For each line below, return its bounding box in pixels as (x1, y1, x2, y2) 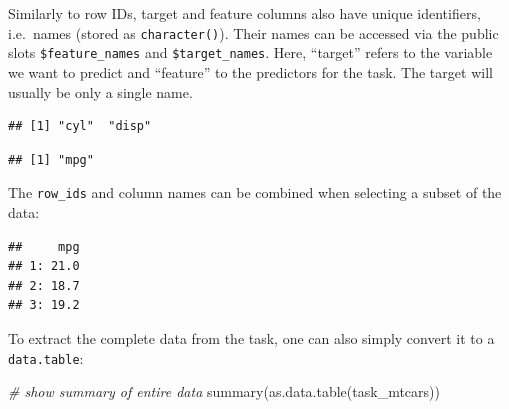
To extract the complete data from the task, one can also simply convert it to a (8, 327, 495, 348)
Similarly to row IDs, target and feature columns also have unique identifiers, (8, 3, 481, 23)
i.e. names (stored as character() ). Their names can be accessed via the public (8, 22, 499, 43)
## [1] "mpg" (8, 152, 94, 167)
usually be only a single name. (8, 81, 193, 102)
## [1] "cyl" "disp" (8, 119, 152, 134)
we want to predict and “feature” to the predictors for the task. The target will (8, 61, 493, 82)
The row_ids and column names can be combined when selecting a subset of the (8, 182, 502, 203)
